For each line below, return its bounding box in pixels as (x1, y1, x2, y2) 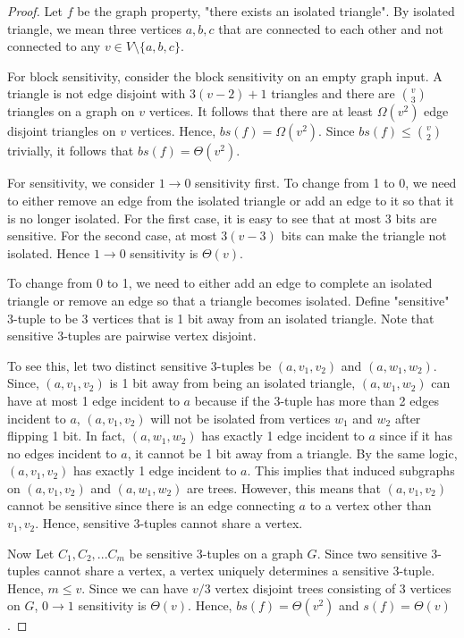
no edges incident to (7, 443, 117, 462)
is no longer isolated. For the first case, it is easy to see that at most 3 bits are (7, 208, 437, 227)
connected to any (7, 37, 101, 55)
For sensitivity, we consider (7, 173, 156, 192)
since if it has (379, 426, 452, 445)
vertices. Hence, (130, 122, 216, 140)
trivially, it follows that (7, 141, 134, 160)
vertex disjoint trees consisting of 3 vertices (215, 578, 451, 597)
